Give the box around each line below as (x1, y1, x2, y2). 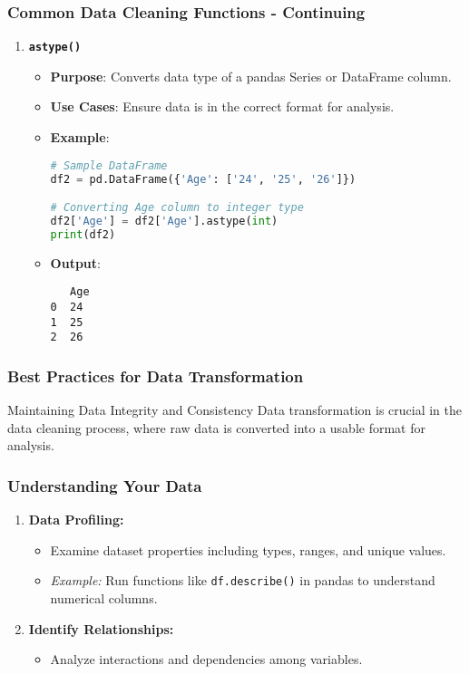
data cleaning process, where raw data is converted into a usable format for (7, 418, 425, 437)
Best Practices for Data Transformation (7, 364, 304, 387)
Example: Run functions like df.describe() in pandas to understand (50, 571, 435, 590)
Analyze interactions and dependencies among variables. (50, 650, 363, 669)
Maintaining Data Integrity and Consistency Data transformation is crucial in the (7, 400, 463, 419)
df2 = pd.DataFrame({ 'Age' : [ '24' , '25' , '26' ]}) (50, 172, 357, 186)
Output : (50, 253, 101, 272)
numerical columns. (50, 588, 158, 607)
